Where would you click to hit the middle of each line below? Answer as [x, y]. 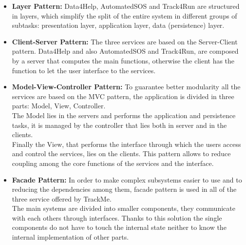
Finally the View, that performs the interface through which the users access [126, 144]
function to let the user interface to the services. [84, 70]
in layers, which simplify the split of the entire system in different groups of [124, 15]
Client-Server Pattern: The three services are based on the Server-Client [125, 41]
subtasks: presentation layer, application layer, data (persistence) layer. [118, 25]
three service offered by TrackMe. [62, 198]
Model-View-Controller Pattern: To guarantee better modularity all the [126, 87]
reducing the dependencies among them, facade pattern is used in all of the [124, 189]
